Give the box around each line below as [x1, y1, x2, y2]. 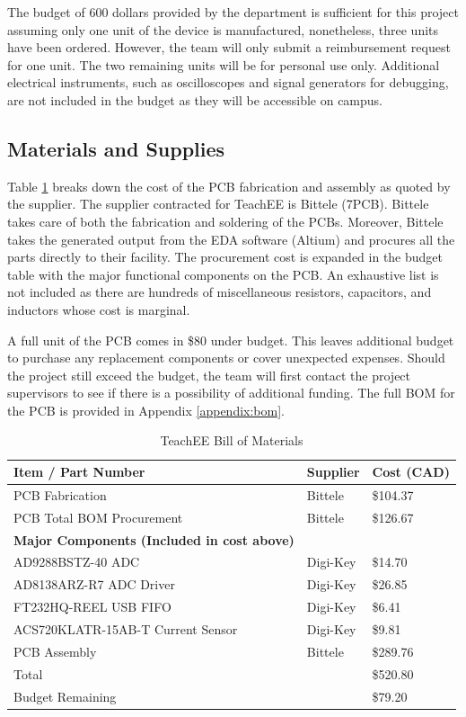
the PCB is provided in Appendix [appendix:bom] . [7, 400, 285, 419]
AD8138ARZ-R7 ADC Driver [13, 575, 175, 594]
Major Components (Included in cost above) [13, 530, 295, 549]
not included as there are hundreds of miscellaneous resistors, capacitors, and [7, 282, 432, 301]
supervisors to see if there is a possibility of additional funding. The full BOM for [7, 383, 455, 402]
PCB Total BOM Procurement [13, 507, 183, 526]
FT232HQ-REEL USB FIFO [13, 597, 171, 616]
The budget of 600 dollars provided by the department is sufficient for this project [7, 3, 459, 21]
